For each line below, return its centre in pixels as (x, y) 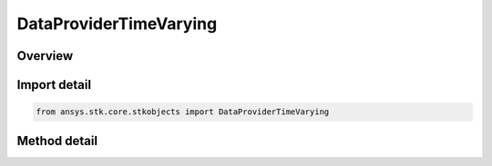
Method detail (57, 141)
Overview (45, 56)
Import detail (54, 85)
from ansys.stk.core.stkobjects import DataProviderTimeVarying (183, 112)
